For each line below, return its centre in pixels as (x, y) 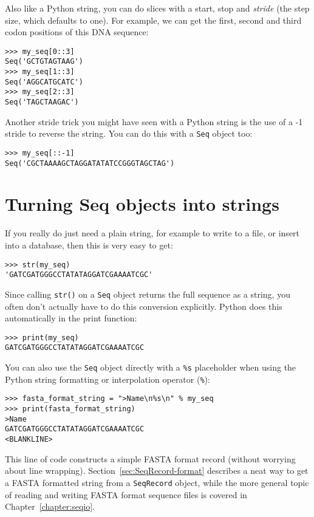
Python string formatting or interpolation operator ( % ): (108, 379)
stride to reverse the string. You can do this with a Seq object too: (129, 133)
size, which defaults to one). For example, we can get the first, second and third (153, 20)
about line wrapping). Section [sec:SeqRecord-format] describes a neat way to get (157, 471)
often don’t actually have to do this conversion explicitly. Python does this (144, 306)
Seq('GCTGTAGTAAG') (44, 62)
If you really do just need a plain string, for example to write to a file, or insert (152, 233)
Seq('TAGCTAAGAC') (42, 102)
